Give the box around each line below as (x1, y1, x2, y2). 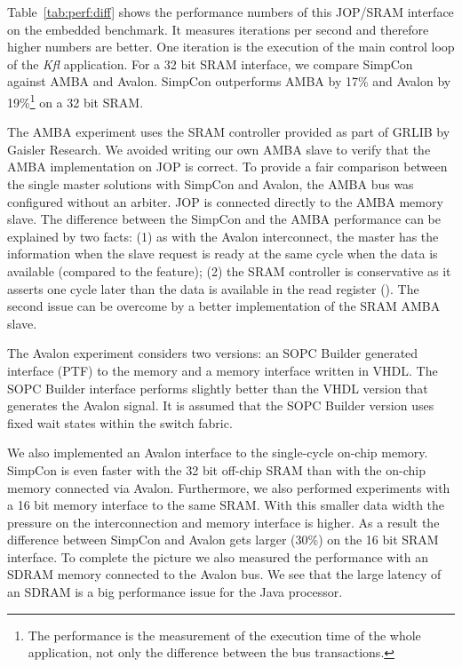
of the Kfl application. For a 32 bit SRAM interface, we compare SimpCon (7, 54, 413, 73)
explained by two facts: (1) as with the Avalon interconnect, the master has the (7, 226, 439, 245)
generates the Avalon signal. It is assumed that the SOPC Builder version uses (7, 396, 434, 415)
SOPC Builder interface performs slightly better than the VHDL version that (7, 378, 428, 397)
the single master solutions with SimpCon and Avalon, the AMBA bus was (7, 175, 414, 193)
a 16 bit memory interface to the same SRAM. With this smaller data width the (7, 496, 445, 514)
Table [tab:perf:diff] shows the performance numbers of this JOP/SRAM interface (7, 3, 454, 20)
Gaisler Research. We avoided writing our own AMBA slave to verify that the (7, 139, 431, 158)
